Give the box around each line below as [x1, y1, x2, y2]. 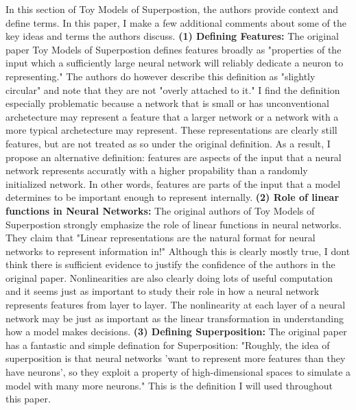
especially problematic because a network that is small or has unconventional [5, 96, 329, 110]
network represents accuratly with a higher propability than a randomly [5, 163, 308, 178]
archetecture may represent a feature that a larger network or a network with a [5, 109, 339, 123]
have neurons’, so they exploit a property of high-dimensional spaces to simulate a [5, 365, 351, 379]
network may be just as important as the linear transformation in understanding [5, 311, 344, 325]
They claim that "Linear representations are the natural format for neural [5, 230, 316, 245]
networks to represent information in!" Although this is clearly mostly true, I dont [5, 243, 351, 258]
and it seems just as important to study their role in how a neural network [5, 284, 320, 298]
